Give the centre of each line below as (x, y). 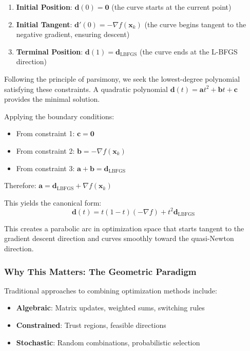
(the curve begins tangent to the (195, 24)
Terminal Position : (50, 51)
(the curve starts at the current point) (171, 7)
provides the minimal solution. (52, 99)
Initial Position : (44, 7)
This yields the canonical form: (53, 202)
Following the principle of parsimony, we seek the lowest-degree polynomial (122, 78)
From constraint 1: (45, 133)
